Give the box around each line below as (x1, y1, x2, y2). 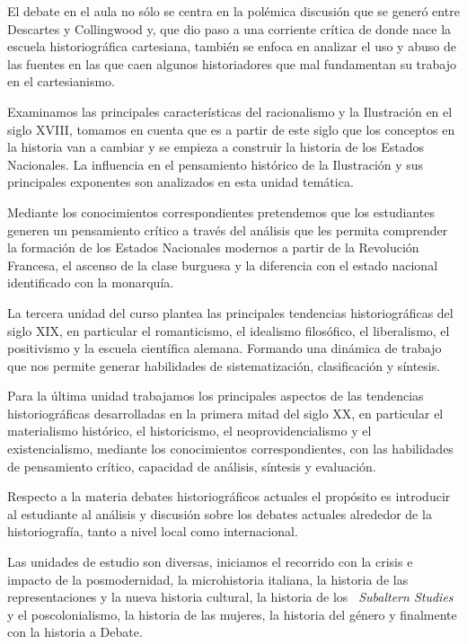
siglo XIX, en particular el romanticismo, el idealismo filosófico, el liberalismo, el (7, 321, 450, 340)
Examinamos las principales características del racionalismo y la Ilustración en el (7, 101, 453, 120)
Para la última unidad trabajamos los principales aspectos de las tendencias (7, 386, 424, 405)
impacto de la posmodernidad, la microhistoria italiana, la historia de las (7, 569, 409, 588)
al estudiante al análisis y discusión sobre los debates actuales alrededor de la (7, 504, 432, 523)
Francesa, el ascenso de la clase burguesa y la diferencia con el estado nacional (7, 255, 438, 274)
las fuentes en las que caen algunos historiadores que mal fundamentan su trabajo (7, 54, 456, 73)
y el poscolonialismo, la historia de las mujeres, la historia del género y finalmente (7, 604, 457, 623)
